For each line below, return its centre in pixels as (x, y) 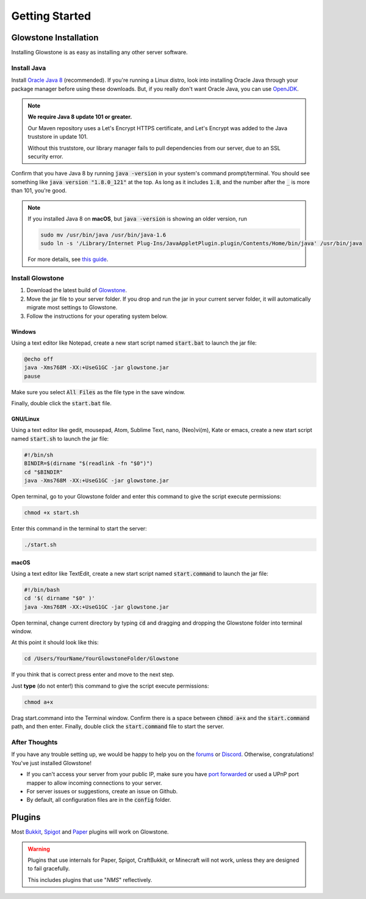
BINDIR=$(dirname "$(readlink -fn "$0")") (88, 464)
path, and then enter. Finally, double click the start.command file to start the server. (118, 727)
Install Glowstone (38, 278)
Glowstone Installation (55, 38)
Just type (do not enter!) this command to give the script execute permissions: (110, 686)
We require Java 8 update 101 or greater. (80, 117)
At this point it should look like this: (55, 642)
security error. (45, 156)
